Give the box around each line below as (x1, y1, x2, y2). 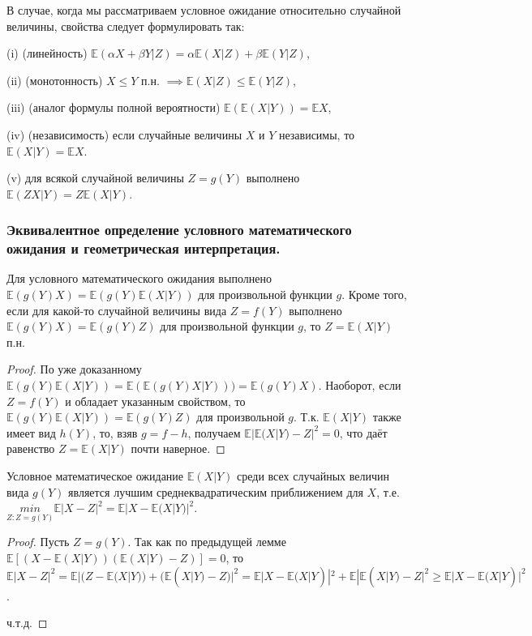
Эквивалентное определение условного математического (6, 220, 352, 240)
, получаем (187, 424, 241, 441)
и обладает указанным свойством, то (65, 392, 246, 409)
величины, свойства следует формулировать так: (6, 17, 245, 34)
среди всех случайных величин (237, 467, 389, 484)
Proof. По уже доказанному (6, 361, 142, 378)
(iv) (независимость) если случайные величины (6, 126, 242, 143)
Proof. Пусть (6, 533, 70, 550)
